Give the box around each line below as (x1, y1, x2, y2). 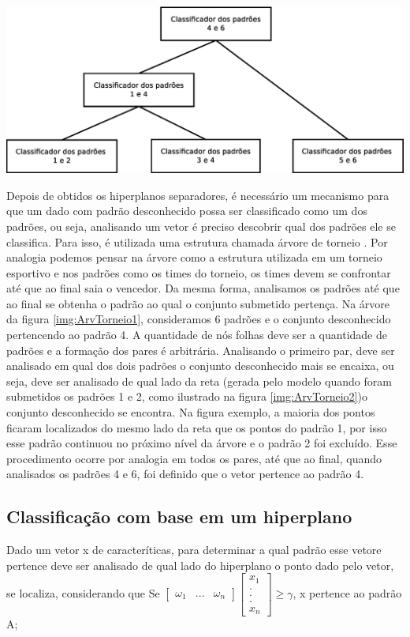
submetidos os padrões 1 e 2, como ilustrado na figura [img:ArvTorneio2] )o (6, 388, 367, 405)
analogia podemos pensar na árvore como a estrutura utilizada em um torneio (6, 249, 382, 266)
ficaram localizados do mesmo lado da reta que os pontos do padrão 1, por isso (6, 419, 387, 435)
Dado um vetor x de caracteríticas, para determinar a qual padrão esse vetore (6, 541, 382, 558)
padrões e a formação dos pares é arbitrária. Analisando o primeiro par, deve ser (6, 341, 395, 358)
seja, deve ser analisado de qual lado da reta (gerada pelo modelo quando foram (6, 372, 392, 389)
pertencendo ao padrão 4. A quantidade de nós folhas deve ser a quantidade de (6, 326, 387, 343)
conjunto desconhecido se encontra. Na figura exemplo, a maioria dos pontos (6, 404, 375, 420)
